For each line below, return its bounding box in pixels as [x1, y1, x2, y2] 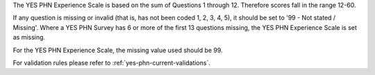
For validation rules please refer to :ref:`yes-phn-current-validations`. [12, 58, 211, 67]
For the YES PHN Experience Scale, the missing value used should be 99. [12, 46, 223, 54]
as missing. [12, 33, 45, 42]
